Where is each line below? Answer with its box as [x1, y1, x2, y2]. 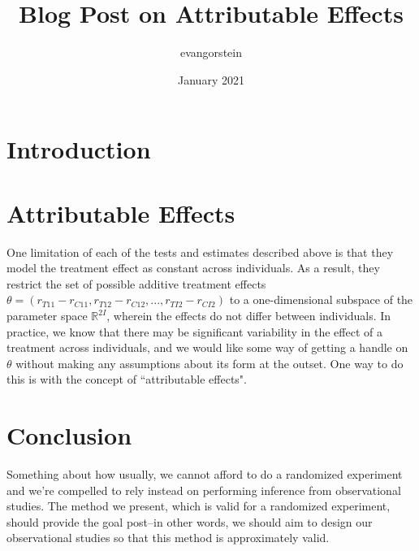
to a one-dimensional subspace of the [229, 291, 413, 308]
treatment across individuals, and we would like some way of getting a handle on [6, 339, 408, 356]
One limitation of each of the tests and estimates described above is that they [6, 243, 394, 260]
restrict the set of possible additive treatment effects [6, 275, 266, 292]
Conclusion [6, 419, 132, 452]
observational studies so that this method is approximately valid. [6, 529, 330, 546]
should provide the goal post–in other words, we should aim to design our [6, 513, 373, 530]
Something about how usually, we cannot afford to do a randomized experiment [6, 466, 403, 483]
